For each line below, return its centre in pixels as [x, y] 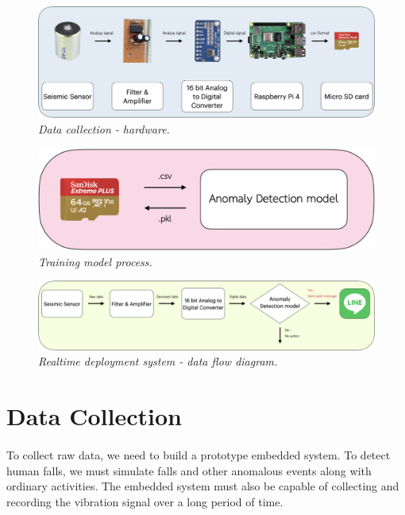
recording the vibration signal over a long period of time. [145, 501]
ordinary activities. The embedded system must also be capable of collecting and [203, 486]
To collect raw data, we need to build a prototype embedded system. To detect [199, 455]
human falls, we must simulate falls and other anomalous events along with [189, 470]
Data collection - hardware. [104, 128]
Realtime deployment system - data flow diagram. [158, 361]
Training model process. [95, 261]
